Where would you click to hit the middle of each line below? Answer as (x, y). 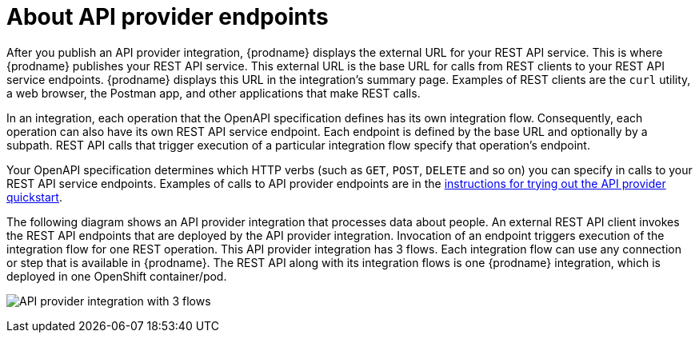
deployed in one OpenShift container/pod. (117, 276)
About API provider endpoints (168, 17)
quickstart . (34, 197)
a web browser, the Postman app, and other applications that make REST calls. (214, 93)
